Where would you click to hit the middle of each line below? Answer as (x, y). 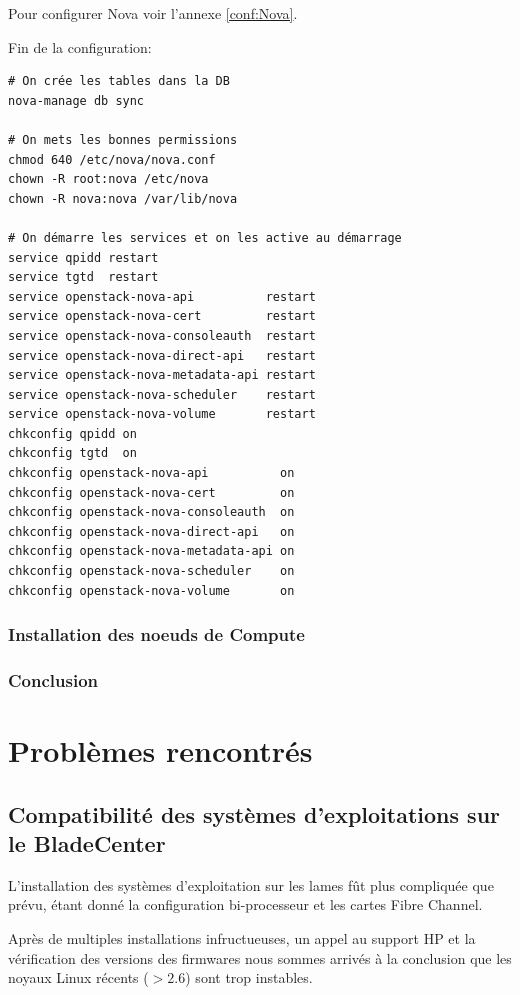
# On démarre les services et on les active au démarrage (205, 237)
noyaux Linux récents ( (78, 977)
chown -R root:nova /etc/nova (108, 179)
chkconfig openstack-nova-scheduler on (151, 571)
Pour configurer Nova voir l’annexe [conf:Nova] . (153, 13)
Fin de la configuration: (80, 46)
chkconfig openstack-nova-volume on (151, 590)
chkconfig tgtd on (72, 453)
